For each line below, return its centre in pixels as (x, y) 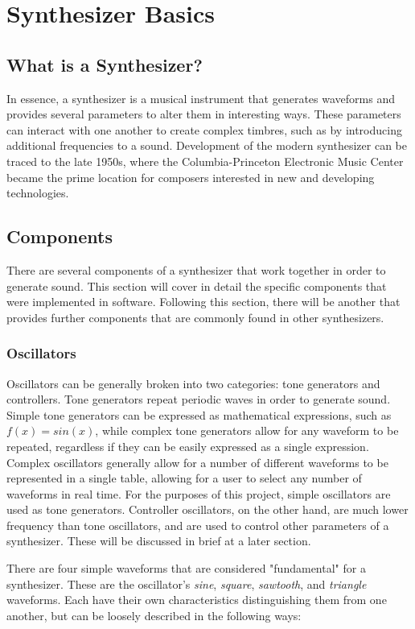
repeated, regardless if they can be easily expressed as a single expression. (188, 446)
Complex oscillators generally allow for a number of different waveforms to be (197, 462)
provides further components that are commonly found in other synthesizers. (195, 317)
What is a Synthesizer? (105, 64)
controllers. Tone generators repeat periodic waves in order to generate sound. (199, 399)
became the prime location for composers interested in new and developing (191, 177)
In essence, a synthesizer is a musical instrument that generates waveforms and (201, 98)
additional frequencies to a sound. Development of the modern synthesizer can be (207, 145)
